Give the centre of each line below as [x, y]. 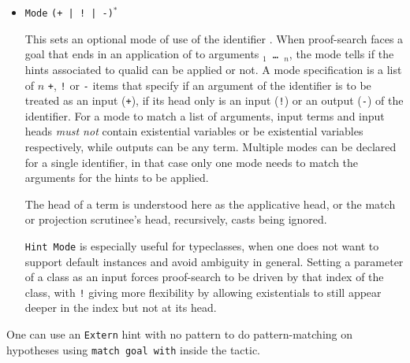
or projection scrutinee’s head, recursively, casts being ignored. [176, 219]
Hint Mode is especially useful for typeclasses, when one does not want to [202, 245]
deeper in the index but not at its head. [121, 307]
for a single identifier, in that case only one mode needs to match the [192, 162]
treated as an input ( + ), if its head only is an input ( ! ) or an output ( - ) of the [214, 100]
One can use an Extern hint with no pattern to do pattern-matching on [180, 334]
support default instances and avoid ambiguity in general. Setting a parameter [214, 261]
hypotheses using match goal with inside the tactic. [133, 349]
